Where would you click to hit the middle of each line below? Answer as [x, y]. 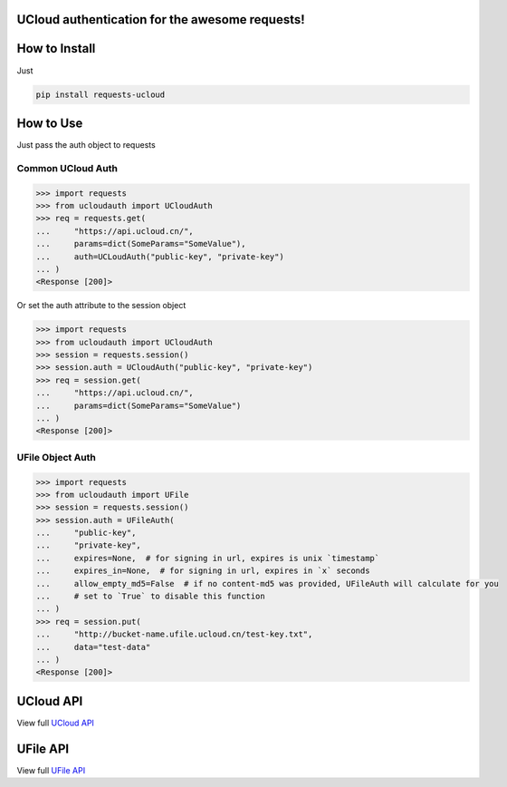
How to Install [56, 49]
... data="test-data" [93, 647]
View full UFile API [51, 770]
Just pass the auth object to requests [86, 145]
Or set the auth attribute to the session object [101, 306]
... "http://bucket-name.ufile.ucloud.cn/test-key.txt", [174, 634]
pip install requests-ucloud [100, 94]
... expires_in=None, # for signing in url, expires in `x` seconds [203, 571]
